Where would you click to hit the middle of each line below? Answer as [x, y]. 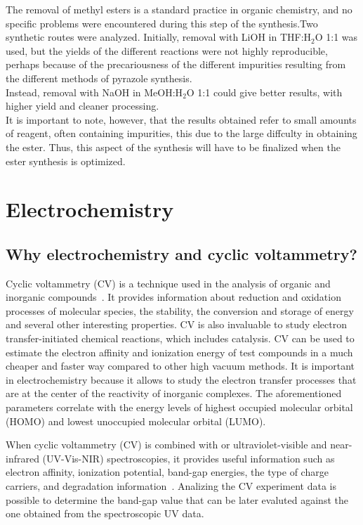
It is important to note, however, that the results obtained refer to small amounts [181, 119]
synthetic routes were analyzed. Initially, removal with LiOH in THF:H [159, 37]
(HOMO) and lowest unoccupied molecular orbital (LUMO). [136, 421]
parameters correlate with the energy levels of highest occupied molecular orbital [179, 407]
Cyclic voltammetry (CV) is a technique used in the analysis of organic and [168, 283]
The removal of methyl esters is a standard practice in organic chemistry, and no [179, 9]
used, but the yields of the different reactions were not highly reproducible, [167, 50]
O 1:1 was [336, 37]
